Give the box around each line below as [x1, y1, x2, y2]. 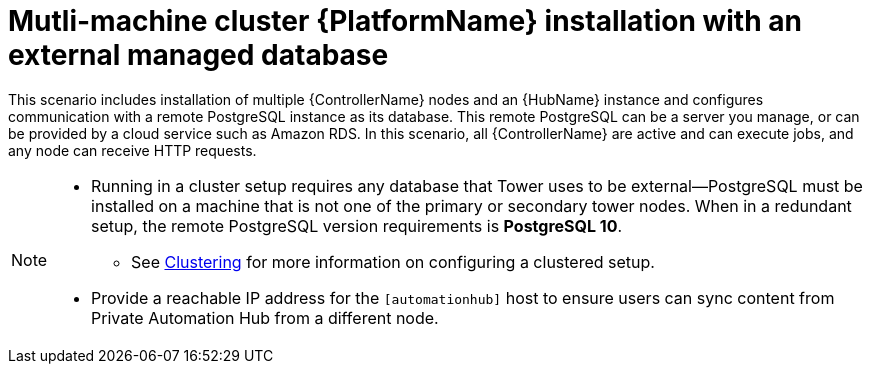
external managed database [8, 38, 389, 72]
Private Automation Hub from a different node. [91, 307, 439, 328]
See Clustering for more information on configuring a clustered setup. [131, 251, 655, 272]
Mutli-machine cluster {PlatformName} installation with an [8, 4, 802, 38]
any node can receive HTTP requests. [8, 141, 257, 159]
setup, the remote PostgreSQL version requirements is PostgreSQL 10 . [91, 215, 623, 236]
